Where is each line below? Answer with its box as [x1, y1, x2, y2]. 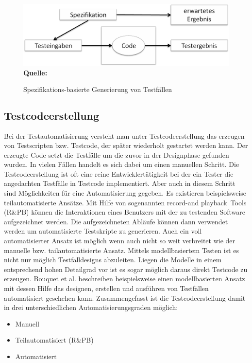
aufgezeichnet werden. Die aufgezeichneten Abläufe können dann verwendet [4, 216, 228, 226]
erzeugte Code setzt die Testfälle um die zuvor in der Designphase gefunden [4, 149, 229, 160]
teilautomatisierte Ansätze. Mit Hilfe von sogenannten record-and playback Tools [4, 197, 247, 207]
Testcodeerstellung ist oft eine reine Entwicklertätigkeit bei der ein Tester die [4, 168, 234, 179]
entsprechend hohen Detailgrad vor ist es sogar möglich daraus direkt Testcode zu [4, 264, 248, 274]
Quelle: [23, 68, 48, 78]
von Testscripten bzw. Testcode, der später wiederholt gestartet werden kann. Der [4, 140, 248, 150]
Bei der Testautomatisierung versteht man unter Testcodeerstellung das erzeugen [4, 130, 245, 141]
